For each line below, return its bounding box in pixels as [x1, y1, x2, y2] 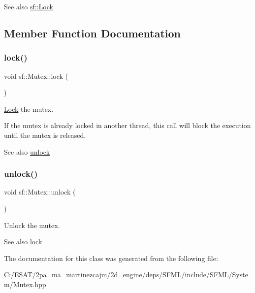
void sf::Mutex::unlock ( [4, 187, 76, 197]
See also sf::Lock [4, 1, 53, 11]
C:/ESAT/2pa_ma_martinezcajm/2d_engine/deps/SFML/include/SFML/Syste [4, 269, 248, 280]
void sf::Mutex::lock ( [4, 70, 68, 81]
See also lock [4, 236, 42, 247]
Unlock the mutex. [4, 220, 60, 230]
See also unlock [4, 146, 50, 157]
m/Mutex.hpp [4, 279, 46, 289]
